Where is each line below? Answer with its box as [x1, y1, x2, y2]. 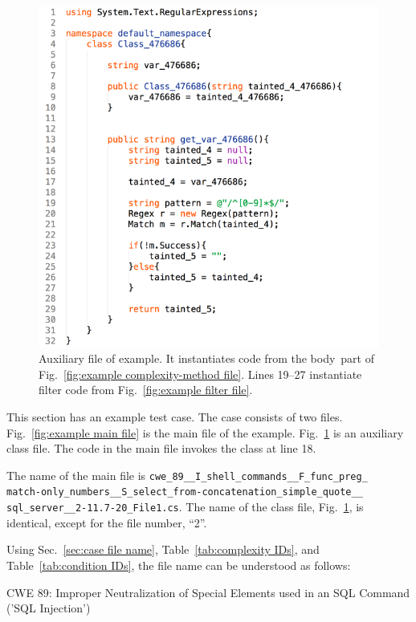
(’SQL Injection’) [6, 600, 91, 616]
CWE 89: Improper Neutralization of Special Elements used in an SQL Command [6, 583, 410, 600]
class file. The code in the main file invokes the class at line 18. [6, 440, 316, 457]
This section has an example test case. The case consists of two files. [6, 409, 343, 425]
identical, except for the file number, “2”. [6, 514, 207, 531]
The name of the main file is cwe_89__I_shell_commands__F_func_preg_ [6, 466, 368, 483]
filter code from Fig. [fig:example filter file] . [39, 381, 253, 398]
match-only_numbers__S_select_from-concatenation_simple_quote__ [6, 486, 363, 498]
